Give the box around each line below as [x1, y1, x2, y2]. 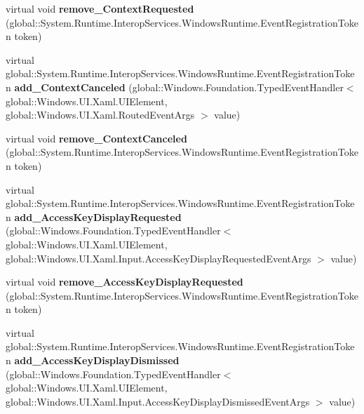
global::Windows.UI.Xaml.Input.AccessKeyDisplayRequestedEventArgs [6, 251, 311, 265]
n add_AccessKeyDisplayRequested [6, 209, 182, 224]
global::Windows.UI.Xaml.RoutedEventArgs [6, 107, 195, 122]
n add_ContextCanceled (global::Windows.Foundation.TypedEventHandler [6, 79, 344, 94]
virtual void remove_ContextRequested [6, 1, 194, 15]
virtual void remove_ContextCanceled [6, 131, 187, 145]
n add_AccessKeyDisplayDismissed [6, 353, 180, 368]
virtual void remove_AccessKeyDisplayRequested [6, 274, 243, 289]
